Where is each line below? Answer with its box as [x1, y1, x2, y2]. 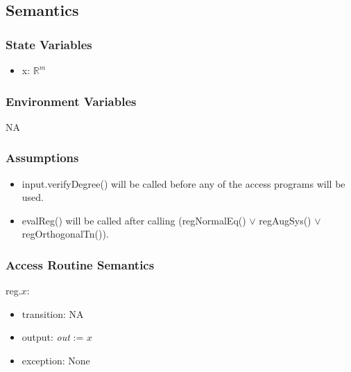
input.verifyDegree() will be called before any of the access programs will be [22, 176, 345, 191]
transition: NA [22, 306, 84, 321]
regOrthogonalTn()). [22, 227, 109, 241]
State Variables [6, 35, 92, 53]
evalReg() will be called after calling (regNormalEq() [22, 213, 246, 227]
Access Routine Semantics [6, 256, 155, 273]
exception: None [22, 353, 90, 367]
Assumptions [6, 149, 79, 166]
